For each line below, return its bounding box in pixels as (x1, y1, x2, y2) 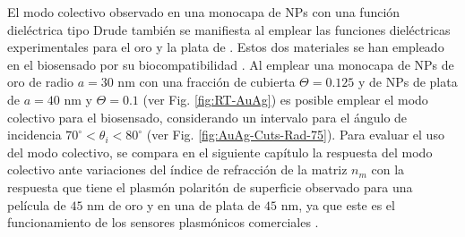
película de (7, 195, 66, 214)
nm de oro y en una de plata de (87, 195, 261, 214)
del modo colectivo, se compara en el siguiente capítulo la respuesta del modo (7, 142, 433, 161)
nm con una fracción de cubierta (117, 72, 296, 91)
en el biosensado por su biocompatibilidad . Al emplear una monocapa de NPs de (7, 55, 454, 73)
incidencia (7, 125, 62, 144)
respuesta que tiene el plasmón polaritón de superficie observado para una (7, 177, 413, 196)
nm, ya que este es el (280, 195, 395, 214)
